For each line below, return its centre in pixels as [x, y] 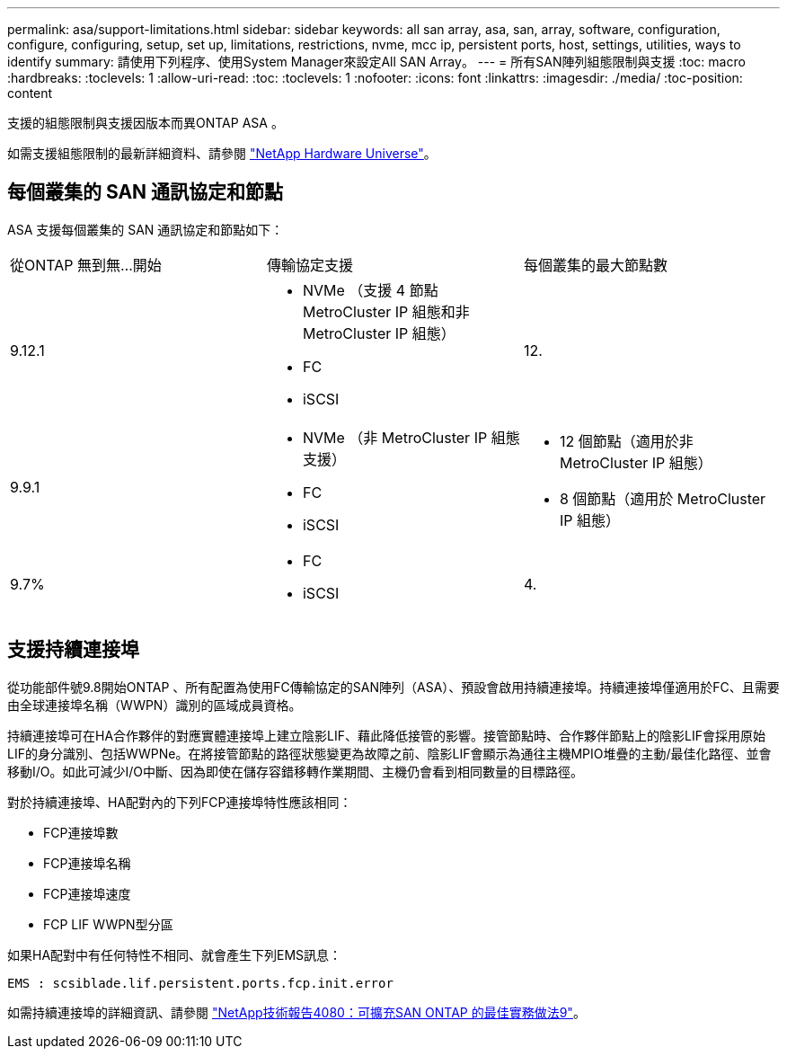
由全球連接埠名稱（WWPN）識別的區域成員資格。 [155, 705]
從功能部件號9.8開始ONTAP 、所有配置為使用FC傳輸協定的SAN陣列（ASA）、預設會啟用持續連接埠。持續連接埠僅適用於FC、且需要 [393, 687]
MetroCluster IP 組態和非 [386, 311]
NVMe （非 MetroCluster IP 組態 [411, 437]
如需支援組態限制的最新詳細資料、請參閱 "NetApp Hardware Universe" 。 [222, 153]
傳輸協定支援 [309, 265]
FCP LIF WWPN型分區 [108, 924]
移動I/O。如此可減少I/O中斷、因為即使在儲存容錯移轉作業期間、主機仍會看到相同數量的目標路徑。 [296, 771]
